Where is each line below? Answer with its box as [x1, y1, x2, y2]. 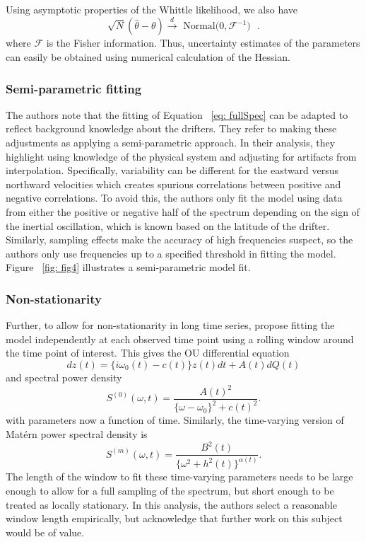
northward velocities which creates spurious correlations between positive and [6, 176, 341, 191]
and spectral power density [6, 369, 122, 384]
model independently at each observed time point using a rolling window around [6, 331, 354, 346]
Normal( [183, 21, 220, 32]
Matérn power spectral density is [6, 427, 148, 442]
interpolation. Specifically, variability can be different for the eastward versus [6, 163, 339, 178]
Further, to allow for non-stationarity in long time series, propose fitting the [6, 318, 335, 333]
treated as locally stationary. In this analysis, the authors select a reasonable [6, 497, 337, 512]
